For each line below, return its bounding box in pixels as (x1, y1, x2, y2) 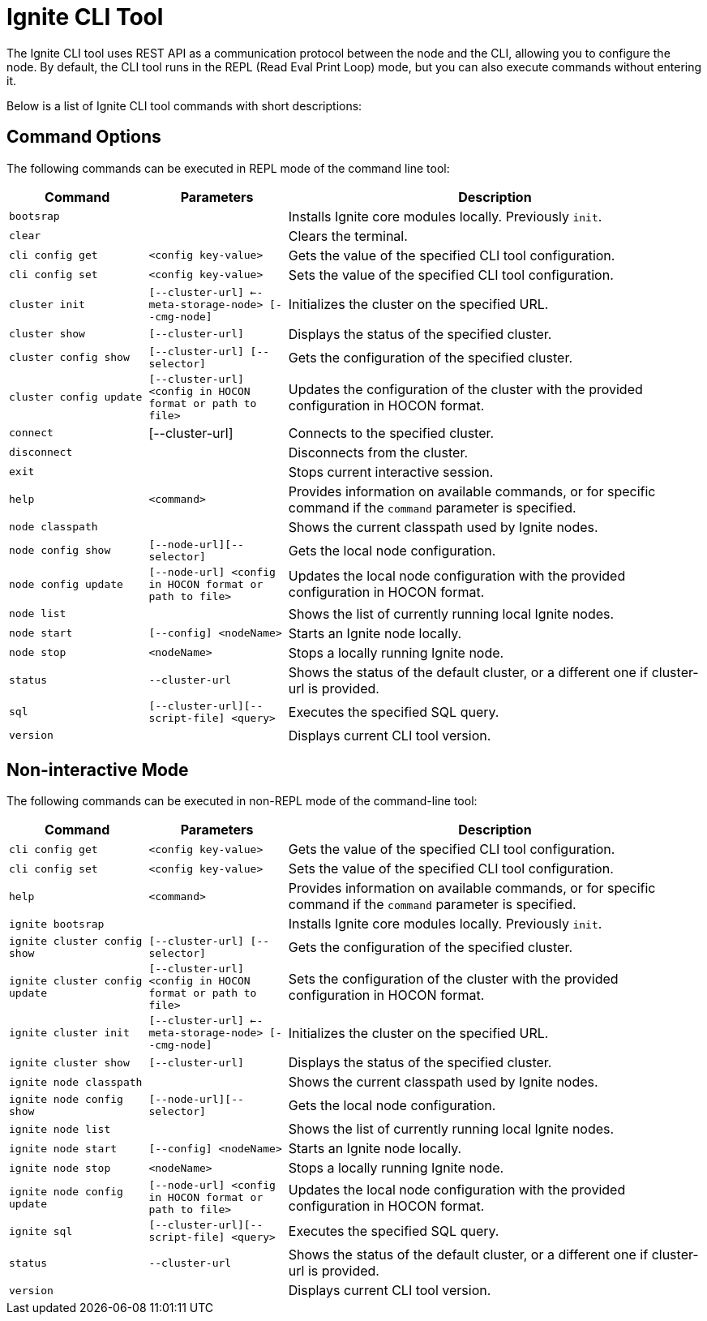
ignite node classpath (9, 1075, 143, 1088)
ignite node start (9, 1142, 118, 1155)
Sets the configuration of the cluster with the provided (288, 971, 619, 988)
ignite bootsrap (9, 917, 105, 930)
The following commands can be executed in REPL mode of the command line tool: (6, 161, 450, 175)
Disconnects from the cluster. (288, 444, 469, 461)
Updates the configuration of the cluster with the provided (288, 380, 643, 397)
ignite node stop (9, 1161, 111, 1174)
